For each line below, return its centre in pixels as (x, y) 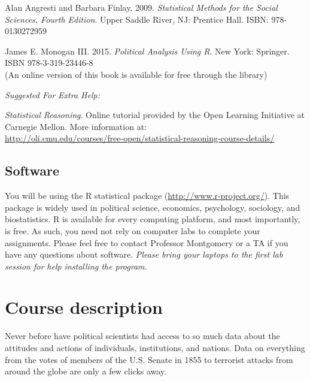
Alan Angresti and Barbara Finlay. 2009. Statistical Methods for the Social (141, 7)
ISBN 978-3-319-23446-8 (49, 63)
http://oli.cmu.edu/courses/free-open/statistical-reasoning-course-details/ (140, 138)
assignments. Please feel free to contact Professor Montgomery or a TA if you (147, 242)
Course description (84, 307)
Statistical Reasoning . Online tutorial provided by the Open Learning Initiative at (155, 115)
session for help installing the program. (76, 266)
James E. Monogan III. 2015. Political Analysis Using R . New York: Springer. (147, 51)
